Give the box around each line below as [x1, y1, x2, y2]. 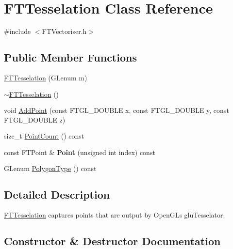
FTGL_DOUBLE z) [4, 114, 66, 124]
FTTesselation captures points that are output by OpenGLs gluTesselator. [4, 210, 225, 220]
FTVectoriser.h [42, 26, 87, 36]
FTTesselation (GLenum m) [4, 72, 87, 82]
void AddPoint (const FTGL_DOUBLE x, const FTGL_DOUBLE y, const [4, 105, 229, 115]
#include [4, 26, 31, 36]
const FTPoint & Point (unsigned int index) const [4, 147, 155, 157]
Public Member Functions [4, 50, 137, 65]
